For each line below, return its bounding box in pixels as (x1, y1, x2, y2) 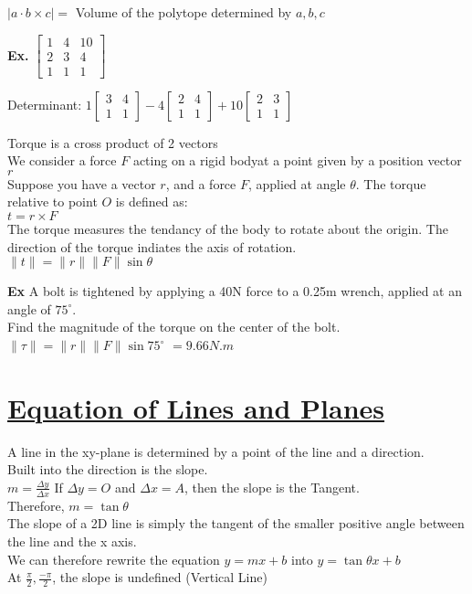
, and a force (165, 174, 236, 193)
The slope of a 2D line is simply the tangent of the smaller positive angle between (7, 514, 465, 533)
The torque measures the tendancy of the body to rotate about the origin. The (7, 219, 448, 239)
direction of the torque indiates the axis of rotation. (7, 237, 297, 256)
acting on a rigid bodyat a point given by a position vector (132, 151, 462, 170)
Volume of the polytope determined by (75, 3, 292, 21)
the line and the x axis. (7, 531, 137, 550)
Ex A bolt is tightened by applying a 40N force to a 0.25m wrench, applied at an (7, 281, 462, 301)
